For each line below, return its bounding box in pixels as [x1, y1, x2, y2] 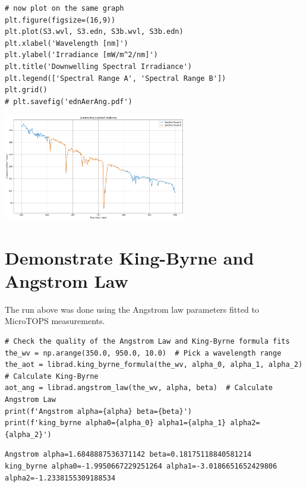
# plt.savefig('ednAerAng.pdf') [5, 97, 133, 106]
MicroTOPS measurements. [5, 315, 105, 327]
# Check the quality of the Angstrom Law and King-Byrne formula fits [5, 337, 290, 346]
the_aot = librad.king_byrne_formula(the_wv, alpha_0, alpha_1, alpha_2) [5, 360, 303, 369]
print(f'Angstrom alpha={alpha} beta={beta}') [5, 407, 192, 416]
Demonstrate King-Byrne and [5, 245, 254, 269]
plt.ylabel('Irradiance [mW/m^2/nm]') [5, 51, 158, 59]
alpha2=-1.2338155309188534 [5, 473, 116, 482]
